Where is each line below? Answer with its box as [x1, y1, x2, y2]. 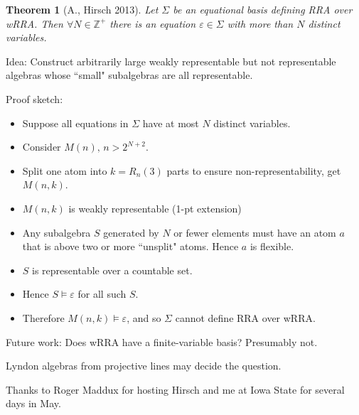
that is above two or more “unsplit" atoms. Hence [22, 239, 239, 254]
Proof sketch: [6, 91, 63, 106]
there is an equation [109, 16, 196, 31]
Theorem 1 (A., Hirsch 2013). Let [6, 2, 159, 16]
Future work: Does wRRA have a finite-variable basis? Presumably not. [6, 334, 318, 349]
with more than [227, 16, 294, 31]
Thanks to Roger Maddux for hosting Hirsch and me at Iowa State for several [6, 382, 345, 397]
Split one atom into [22, 163, 107, 178]
